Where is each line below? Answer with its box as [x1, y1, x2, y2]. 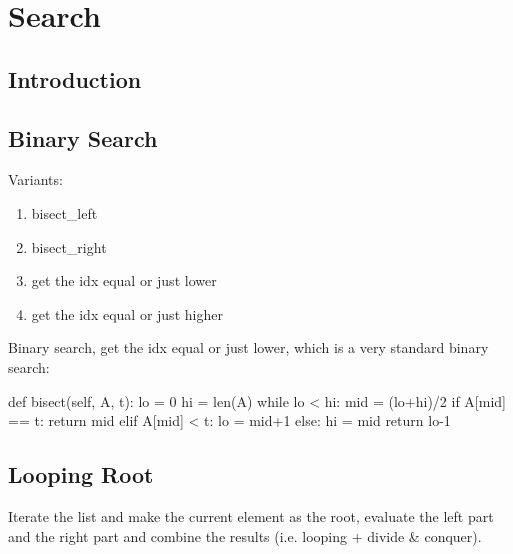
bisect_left [31, 202, 98, 223]
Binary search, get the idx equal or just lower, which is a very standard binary [8, 337, 489, 358]
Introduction [8, 63, 142, 94]
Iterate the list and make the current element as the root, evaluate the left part [8, 505, 494, 526]
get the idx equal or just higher [31, 303, 223, 324]
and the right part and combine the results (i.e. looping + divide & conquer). [8, 525, 482, 546]
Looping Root [8, 459, 154, 490]
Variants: [8, 169, 63, 190]
